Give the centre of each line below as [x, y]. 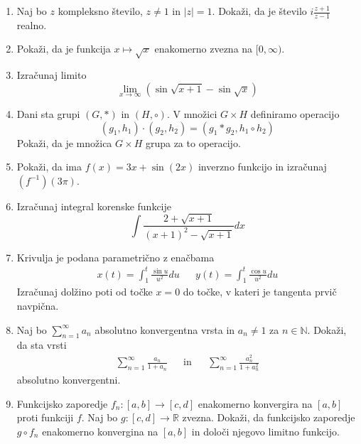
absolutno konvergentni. [69, 380]
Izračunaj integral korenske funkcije [94, 206]
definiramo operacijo [295, 114]
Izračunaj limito [52, 75]
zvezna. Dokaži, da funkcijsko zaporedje [269, 417]
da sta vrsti [42, 345]
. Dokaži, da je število [259, 11]
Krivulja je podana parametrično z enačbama [115, 257]
